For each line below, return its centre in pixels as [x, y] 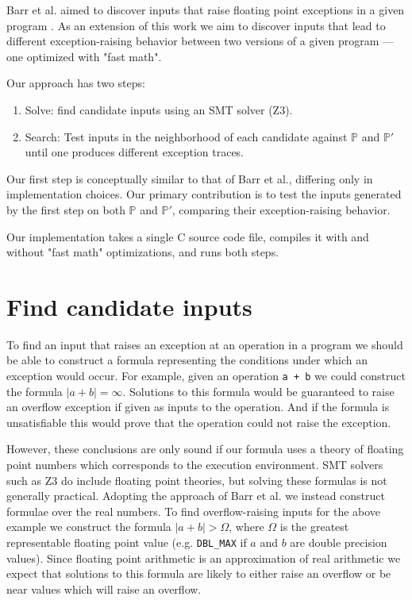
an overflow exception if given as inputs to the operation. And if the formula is [198, 407]
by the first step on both [66, 209]
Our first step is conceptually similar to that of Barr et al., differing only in [190, 178]
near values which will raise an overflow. [104, 588]
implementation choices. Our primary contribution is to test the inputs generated [204, 194]
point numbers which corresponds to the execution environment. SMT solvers [195, 465]
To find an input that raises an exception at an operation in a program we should [205, 344]
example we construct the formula [89, 527]
